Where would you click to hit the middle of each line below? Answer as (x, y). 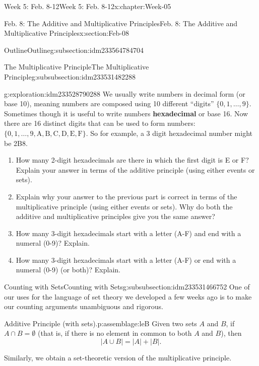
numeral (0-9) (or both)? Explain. (68, 270)
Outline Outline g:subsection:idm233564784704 (74, 50)
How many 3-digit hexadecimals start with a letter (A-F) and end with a (128, 233)
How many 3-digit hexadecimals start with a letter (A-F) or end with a (126, 260)
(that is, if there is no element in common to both (115, 333)
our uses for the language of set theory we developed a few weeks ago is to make (128, 296)
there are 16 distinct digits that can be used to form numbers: (100, 123)
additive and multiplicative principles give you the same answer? (115, 216)
